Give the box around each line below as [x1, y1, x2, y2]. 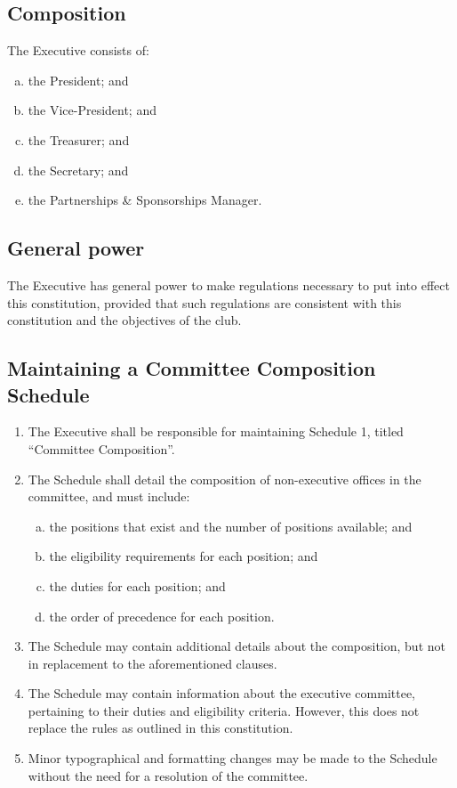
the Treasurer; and [28, 130, 130, 149]
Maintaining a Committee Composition [7, 354, 376, 382]
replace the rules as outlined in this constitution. [28, 719, 293, 737]
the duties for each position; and [49, 576, 226, 595]
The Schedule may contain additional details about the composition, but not [28, 637, 445, 655]
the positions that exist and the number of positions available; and [49, 516, 413, 535]
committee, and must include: [28, 487, 190, 506]
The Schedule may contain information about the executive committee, [28, 684, 415, 703]
